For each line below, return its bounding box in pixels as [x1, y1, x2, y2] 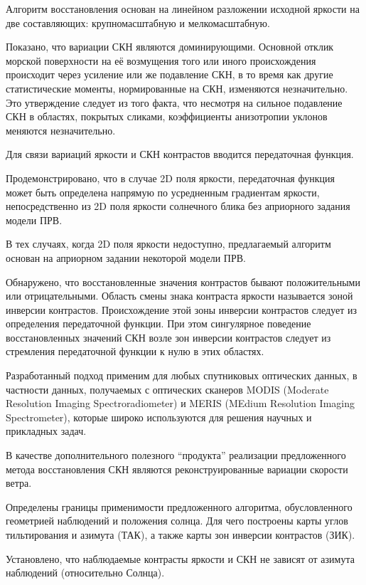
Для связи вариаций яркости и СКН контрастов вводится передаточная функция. [6, 147, 354, 162]
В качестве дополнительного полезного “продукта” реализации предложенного [6, 448, 346, 463]
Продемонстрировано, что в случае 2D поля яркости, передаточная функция [6, 170, 335, 185]
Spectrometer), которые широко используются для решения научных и [6, 409, 312, 424]
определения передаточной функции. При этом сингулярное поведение [6, 316, 311, 331]
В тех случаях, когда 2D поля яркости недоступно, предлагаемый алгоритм [6, 236, 331, 251]
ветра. [6, 475, 32, 490]
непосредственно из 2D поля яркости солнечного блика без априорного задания [6, 199, 350, 214]
